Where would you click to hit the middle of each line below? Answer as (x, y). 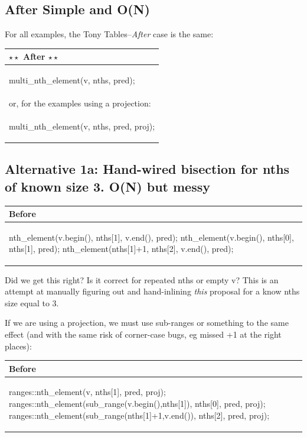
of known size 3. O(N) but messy (107, 186)
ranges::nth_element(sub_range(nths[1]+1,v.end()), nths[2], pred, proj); (139, 415)
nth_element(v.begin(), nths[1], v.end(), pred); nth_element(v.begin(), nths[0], (151, 237)
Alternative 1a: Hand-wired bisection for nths (147, 169)
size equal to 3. (32, 302)
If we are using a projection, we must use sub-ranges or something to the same (147, 323)
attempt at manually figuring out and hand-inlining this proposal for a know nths (152, 291)
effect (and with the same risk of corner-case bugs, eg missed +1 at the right (143, 334)
